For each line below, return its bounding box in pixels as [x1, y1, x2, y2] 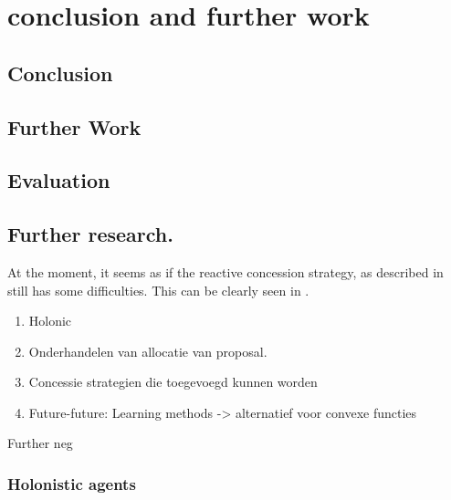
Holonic [28, 311, 72, 330]
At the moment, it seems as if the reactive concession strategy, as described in [7, 262, 444, 281]
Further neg [7, 433, 73, 453]
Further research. [7, 220, 173, 248]
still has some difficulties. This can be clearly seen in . [7, 280, 309, 299]
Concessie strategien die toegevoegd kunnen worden [28, 372, 318, 391]
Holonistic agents [7, 473, 136, 495]
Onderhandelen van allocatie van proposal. [28, 341, 267, 360]
